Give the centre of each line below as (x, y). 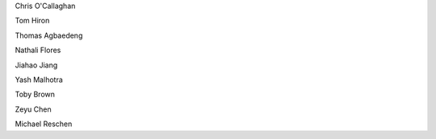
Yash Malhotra (39, 80)
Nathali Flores (38, 50)
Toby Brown (35, 94)
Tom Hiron (32, 21)
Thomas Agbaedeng (49, 35)
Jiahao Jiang (36, 65)
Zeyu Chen (33, 109)
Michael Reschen (44, 124)
